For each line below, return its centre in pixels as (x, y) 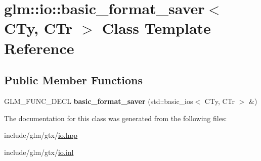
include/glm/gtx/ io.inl (39, 152)
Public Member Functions (73, 80)
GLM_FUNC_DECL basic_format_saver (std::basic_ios (99, 101)
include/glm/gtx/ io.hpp (41, 135)
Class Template (156, 28)
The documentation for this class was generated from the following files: (116, 118)
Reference (39, 48)
